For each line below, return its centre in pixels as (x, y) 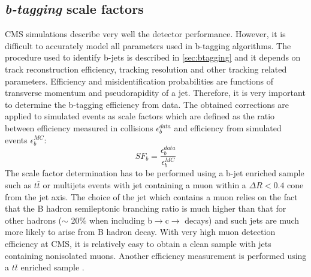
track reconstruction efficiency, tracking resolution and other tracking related (146, 69)
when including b (120, 220)
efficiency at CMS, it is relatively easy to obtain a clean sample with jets (138, 244)
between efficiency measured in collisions (79, 127)
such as (18, 185)
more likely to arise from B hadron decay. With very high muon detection (140, 232)
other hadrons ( (34, 220)
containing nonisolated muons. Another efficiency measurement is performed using (156, 255)
